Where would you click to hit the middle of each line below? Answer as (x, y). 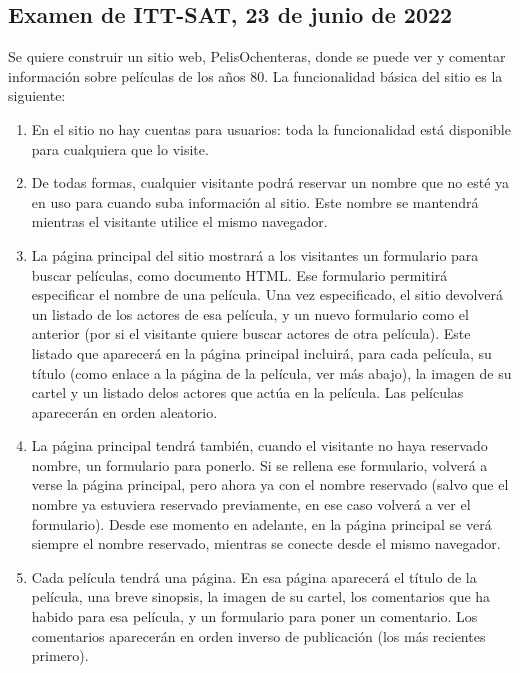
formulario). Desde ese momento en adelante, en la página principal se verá (261, 523)
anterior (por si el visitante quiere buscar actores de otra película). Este (251, 333)
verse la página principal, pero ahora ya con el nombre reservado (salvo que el (270, 484)
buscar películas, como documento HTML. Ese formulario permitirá (239, 274)
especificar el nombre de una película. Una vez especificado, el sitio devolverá (267, 294)
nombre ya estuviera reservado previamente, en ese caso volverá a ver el (251, 504)
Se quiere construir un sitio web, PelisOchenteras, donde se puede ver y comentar (257, 56)
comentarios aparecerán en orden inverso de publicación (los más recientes (258, 635)
